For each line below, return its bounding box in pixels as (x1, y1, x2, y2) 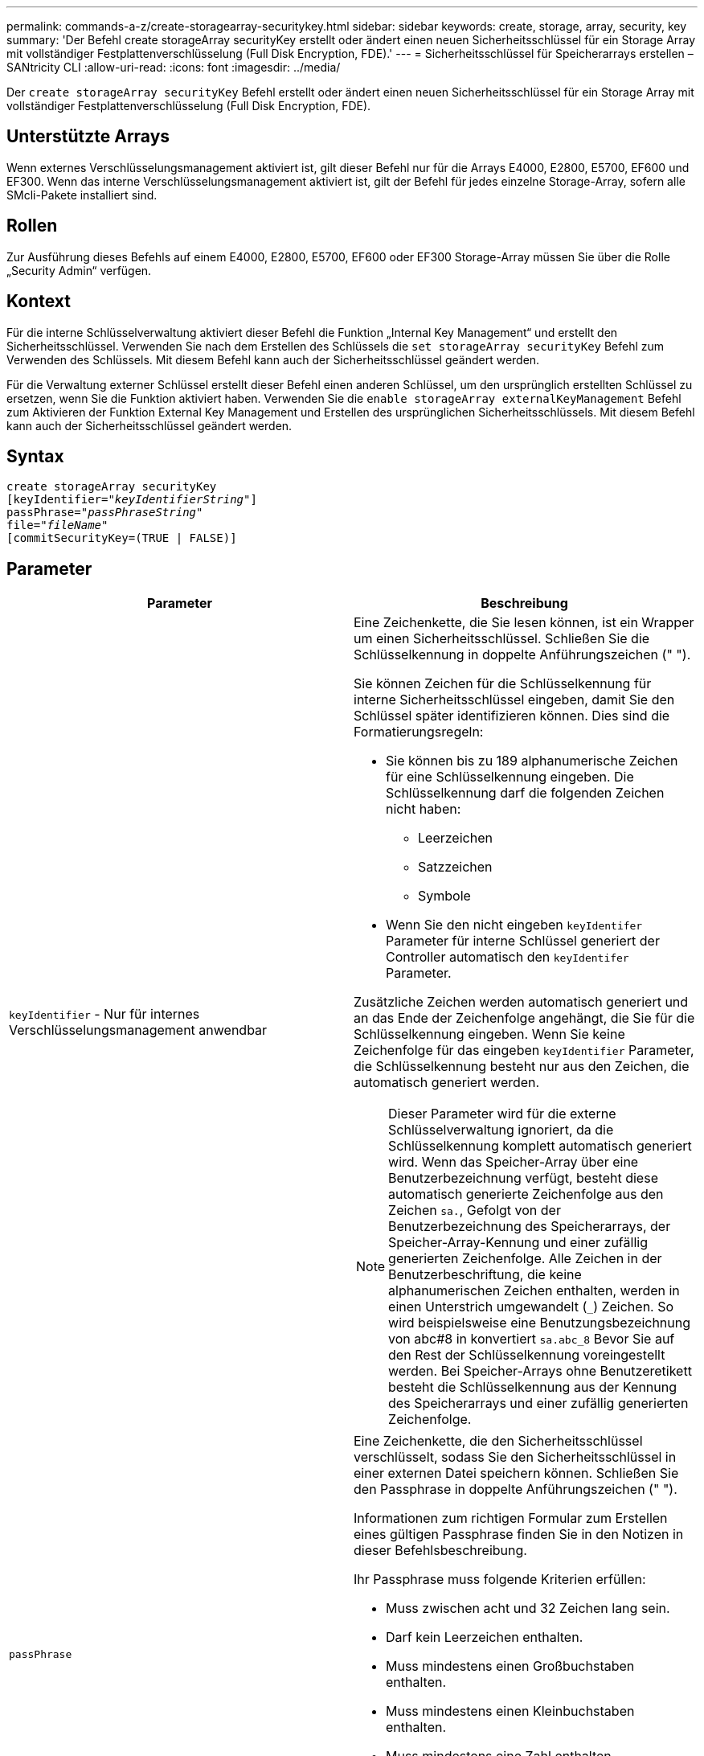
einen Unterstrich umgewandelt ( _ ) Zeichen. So (388, 1299, 674, 1315)
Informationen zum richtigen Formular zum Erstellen (354, 1510, 668, 1527)
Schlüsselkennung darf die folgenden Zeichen (386, 785, 665, 802)
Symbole (418, 888, 471, 905)
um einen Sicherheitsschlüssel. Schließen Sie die (354, 630, 650, 647)
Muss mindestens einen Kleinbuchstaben (386, 1703, 635, 1720)
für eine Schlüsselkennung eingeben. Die (386, 769, 634, 786)
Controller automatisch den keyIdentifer (386, 949, 629, 966)
